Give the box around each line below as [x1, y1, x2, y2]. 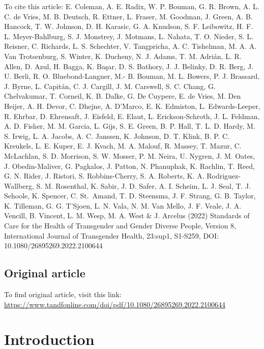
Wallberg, [4, 180, 34, 191]
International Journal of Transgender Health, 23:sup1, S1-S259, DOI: [4, 230, 219, 241]
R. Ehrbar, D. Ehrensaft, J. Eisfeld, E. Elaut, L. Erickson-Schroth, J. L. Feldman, [4, 110, 260, 121]
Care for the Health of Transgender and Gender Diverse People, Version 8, [4, 220, 236, 231]
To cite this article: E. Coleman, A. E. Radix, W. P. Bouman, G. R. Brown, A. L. [4, 1, 259, 11]
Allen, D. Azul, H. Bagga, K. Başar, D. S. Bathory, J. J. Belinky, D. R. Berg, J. [4, 61, 254, 71]
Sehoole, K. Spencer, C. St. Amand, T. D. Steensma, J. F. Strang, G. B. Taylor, [4, 190, 256, 201]
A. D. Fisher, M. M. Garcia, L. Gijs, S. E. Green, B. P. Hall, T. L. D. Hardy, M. [4, 121, 255, 131]
